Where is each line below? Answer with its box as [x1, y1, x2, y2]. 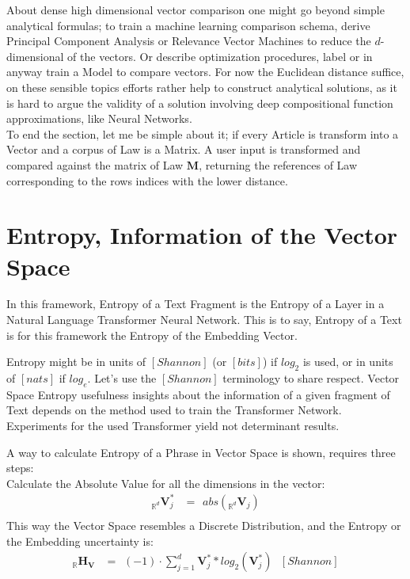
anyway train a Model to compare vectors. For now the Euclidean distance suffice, [6, 63, 404, 80]
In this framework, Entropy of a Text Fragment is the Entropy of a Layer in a [6, 295, 385, 312]
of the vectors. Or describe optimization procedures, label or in [67, 48, 373, 64]
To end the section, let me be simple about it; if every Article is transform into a [6, 125, 399, 142]
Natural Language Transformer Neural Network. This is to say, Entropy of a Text [6, 311, 402, 328]
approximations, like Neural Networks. [6, 110, 192, 127]
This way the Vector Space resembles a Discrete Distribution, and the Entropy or [6, 516, 401, 533]
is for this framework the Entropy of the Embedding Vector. [6, 326, 298, 343]
